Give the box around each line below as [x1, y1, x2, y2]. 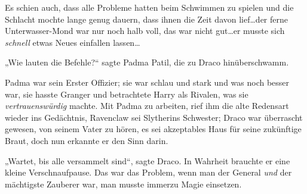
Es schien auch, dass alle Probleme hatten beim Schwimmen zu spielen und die [5, 1, 294, 13]
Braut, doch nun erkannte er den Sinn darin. [5, 134, 168, 146]
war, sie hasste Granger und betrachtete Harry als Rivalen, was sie [5, 87, 248, 100]
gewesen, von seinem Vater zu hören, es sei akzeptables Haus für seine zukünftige [5, 123, 302, 135]
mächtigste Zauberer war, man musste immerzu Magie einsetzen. [5, 177, 242, 190]
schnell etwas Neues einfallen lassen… [5, 36, 140, 48]
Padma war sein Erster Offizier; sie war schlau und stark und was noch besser [5, 76, 290, 88]
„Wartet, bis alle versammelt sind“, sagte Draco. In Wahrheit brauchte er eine [5, 154, 290, 167]
